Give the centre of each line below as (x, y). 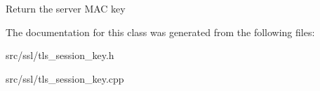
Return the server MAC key (66, 8)
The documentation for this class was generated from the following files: (160, 32)
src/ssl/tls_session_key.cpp (65, 78)
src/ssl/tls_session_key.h (60, 55)
